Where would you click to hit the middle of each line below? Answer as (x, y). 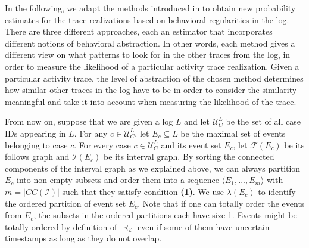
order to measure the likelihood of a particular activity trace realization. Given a (152, 66)
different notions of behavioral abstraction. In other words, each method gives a (150, 43)
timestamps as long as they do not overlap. (83, 238)
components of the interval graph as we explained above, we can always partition (153, 168)
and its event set (191, 145)
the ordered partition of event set (65, 203)
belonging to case (36, 145)
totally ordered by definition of (61, 226)
